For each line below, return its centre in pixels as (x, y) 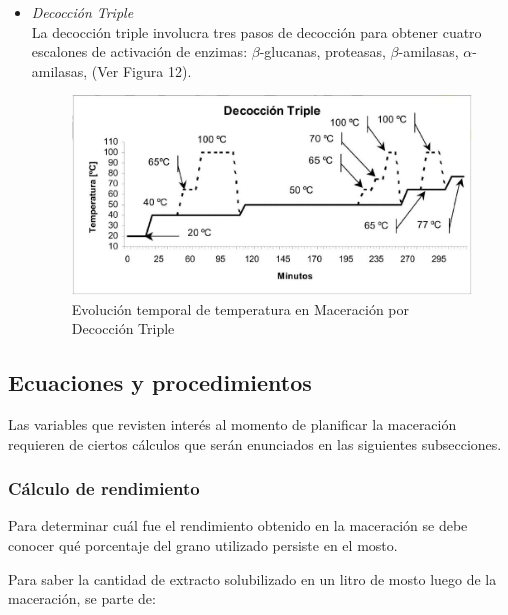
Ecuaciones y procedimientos (160, 382)
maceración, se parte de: (82, 598)
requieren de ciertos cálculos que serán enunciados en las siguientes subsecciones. (255, 443)
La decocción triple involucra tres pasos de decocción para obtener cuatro (256, 31)
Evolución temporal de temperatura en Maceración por (240, 308)
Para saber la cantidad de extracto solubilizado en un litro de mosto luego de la (252, 578)
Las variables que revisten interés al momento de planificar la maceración (232, 424)
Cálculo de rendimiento (104, 488)
